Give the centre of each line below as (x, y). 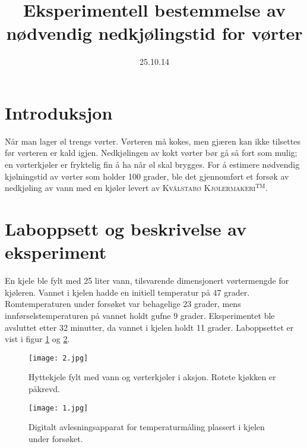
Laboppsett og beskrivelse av (126, 228)
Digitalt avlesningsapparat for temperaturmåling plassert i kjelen (147, 427)
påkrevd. (44, 388)
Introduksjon (59, 112)
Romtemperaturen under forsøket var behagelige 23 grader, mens (123, 304)
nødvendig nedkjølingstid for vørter (154, 33)
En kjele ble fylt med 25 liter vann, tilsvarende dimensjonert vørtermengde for (147, 281)
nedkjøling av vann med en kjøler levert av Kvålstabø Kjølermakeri (130, 188)
